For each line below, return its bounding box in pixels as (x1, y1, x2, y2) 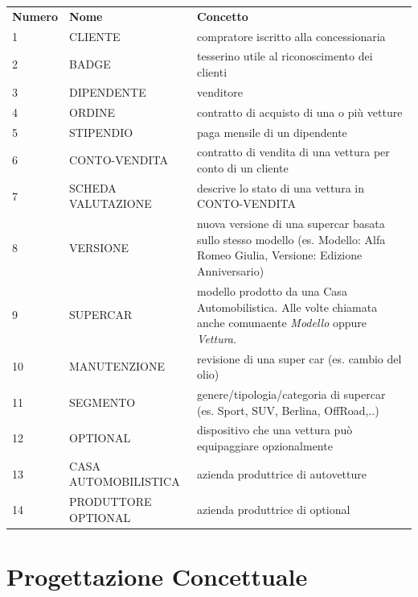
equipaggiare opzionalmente (197, 437, 333, 454)
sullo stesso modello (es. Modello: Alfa (197, 230, 386, 247)
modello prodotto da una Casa (197, 282, 347, 299)
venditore (197, 83, 243, 100)
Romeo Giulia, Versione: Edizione (197, 247, 363, 263)
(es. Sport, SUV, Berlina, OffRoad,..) (197, 401, 379, 418)
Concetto (197, 7, 248, 24)
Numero (12, 7, 59, 24)
